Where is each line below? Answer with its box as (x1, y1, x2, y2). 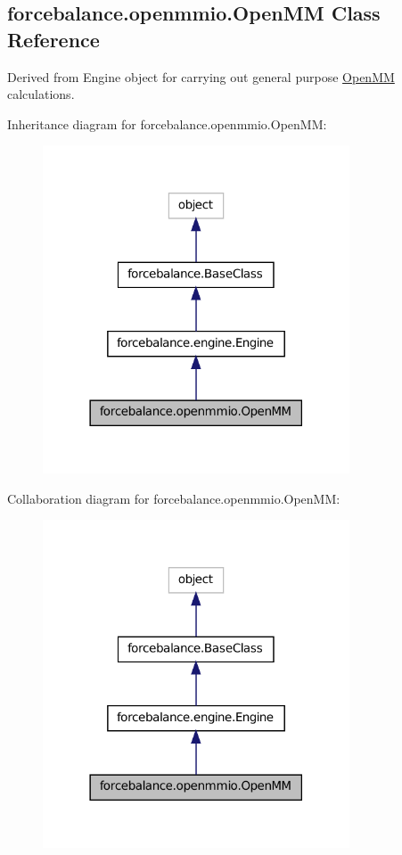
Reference (7, 25, 100, 53)
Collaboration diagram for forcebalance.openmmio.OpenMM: (7, 489, 340, 507)
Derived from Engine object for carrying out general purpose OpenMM (7, 67, 395, 86)
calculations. (7, 85, 75, 103)
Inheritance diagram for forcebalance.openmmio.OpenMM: (7, 114, 327, 133)
